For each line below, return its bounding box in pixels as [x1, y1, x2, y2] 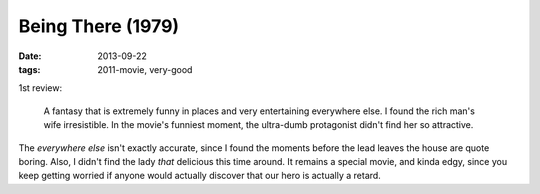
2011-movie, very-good [97, 63, 193, 75]
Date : [18, 50, 42, 62]
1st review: [18, 82, 63, 94]
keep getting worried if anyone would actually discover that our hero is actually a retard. [18, 170, 382, 182]
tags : [18, 63, 41, 75]
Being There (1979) [18, 15, 180, 37]
